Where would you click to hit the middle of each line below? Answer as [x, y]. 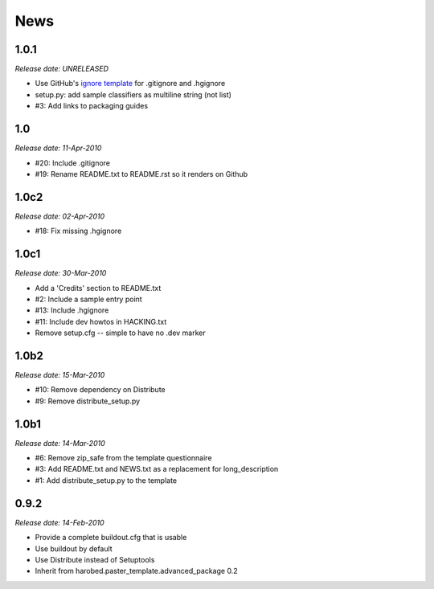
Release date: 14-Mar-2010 [60, 443]
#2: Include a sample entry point [88, 299]
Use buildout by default [74, 548]
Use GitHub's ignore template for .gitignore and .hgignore [130, 84]
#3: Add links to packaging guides [92, 106]
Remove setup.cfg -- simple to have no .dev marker [121, 333]
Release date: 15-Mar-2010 [60, 374]
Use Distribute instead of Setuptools [95, 559]
